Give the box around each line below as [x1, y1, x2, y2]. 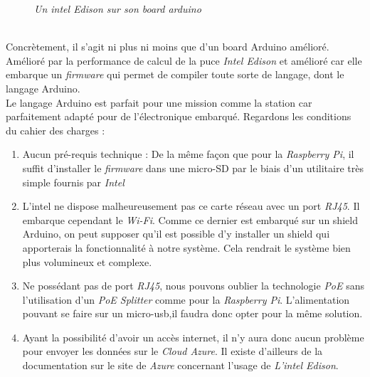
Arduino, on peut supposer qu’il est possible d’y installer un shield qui [22, 226, 330, 241]
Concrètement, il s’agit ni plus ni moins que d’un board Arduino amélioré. [6, 39, 329, 54]
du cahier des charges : [6, 122, 105, 137]
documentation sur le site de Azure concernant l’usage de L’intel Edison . [22, 358, 339, 373]
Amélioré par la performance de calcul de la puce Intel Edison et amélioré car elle [6, 53, 362, 68]
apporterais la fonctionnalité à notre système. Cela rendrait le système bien [22, 240, 351, 255]
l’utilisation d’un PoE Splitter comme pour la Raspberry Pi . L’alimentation [22, 292, 350, 307]
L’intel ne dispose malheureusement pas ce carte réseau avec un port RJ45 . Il [22, 198, 360, 213]
